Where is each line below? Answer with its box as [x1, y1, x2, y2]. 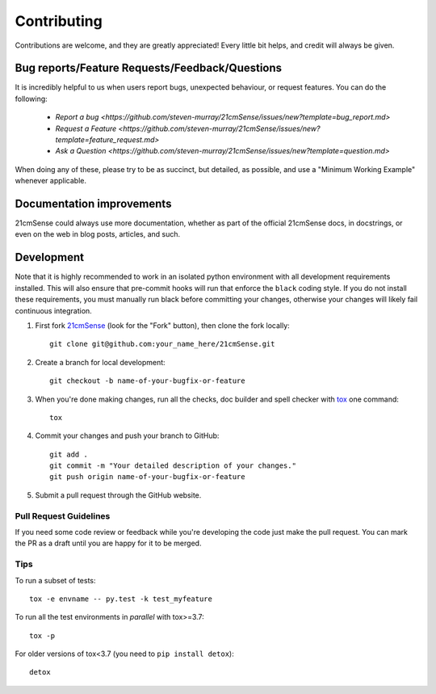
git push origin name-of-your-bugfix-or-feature [49, 473, 245, 482]
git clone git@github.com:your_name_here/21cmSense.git [49, 339, 275, 349]
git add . [49, 449, 88, 459]
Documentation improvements [15, 197, 172, 210]
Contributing [15, 12, 103, 30]
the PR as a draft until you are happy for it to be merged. [15, 538, 202, 549]
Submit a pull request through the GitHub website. [35, 490, 202, 500]
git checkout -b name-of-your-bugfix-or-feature [49, 376, 245, 385]
